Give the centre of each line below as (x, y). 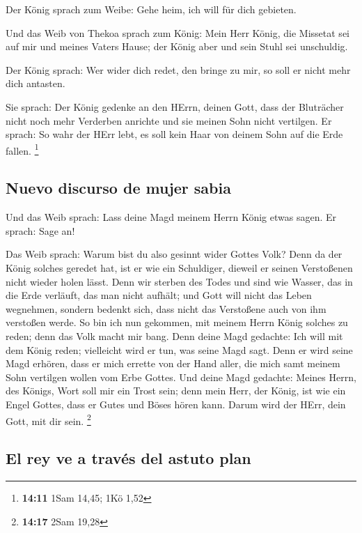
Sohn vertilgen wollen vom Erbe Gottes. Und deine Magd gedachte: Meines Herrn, (181, 377)
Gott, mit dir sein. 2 (48, 419)
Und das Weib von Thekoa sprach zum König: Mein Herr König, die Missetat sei (178, 32)
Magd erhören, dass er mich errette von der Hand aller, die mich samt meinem (173, 363)
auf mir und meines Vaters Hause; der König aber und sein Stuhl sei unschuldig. (177, 46)
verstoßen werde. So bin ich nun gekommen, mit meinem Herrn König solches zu (177, 322)
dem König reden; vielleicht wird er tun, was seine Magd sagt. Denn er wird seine (179, 349)
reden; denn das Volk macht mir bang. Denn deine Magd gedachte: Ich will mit (174, 335)
